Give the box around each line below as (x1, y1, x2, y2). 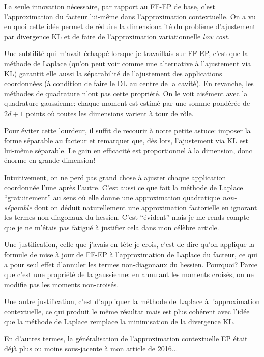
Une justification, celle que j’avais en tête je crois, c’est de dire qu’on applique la (4, 239, 255, 250)
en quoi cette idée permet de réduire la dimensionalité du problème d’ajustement (4, 21, 256, 32)
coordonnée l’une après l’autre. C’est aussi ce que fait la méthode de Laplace (4, 182, 243, 193)
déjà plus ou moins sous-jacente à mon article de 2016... (4, 343, 178, 353)
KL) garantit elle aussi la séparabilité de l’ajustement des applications (4, 68, 222, 78)
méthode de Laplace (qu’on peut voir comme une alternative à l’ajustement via (4, 58, 251, 68)
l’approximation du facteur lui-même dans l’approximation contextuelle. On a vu (4, 11, 256, 21)
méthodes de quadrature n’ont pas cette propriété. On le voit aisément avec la (4, 88, 248, 98)
